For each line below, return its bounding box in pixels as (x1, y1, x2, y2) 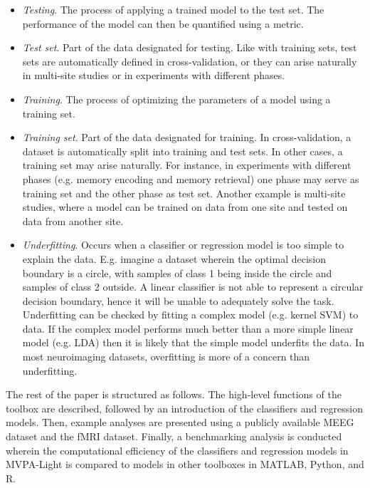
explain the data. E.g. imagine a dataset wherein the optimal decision (22, 251, 327, 266)
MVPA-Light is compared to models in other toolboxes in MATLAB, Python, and (6, 457, 364, 472)
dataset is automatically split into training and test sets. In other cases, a (22, 143, 343, 158)
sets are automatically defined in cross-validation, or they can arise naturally (22, 53, 357, 68)
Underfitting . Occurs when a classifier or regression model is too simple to (22, 237, 344, 252)
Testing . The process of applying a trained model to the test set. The (22, 2, 324, 16)
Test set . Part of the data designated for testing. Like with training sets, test (22, 40, 357, 55)
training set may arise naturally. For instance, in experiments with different (22, 157, 351, 172)
